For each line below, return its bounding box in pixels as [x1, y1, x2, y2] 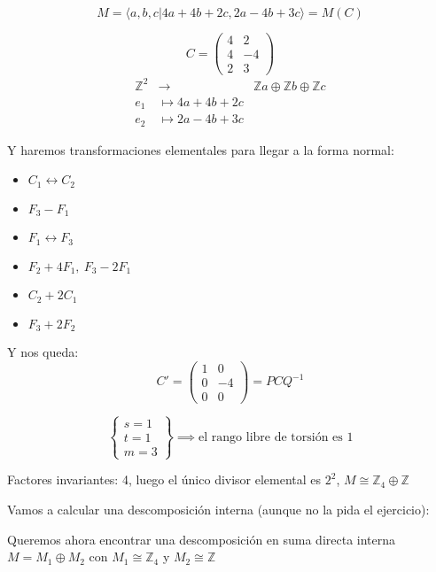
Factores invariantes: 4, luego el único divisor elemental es [7, 470, 322, 489]
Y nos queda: [7, 342, 79, 360]
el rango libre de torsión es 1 [199, 430, 354, 444]
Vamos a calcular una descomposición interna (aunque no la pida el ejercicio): [7, 499, 430, 518]
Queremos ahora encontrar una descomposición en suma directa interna [7, 529, 396, 548]
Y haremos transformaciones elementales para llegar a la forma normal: [7, 140, 394, 158]
